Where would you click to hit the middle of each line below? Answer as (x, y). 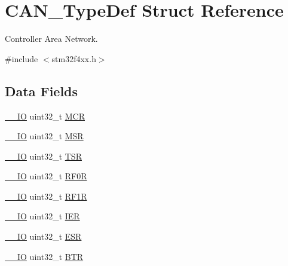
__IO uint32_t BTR (44, 256)
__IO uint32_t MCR (45, 116)
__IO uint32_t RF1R (46, 196)
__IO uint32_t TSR (43, 156)
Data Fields (42, 91)
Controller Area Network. (51, 39)
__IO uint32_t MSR (44, 136)
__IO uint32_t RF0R (46, 176)
